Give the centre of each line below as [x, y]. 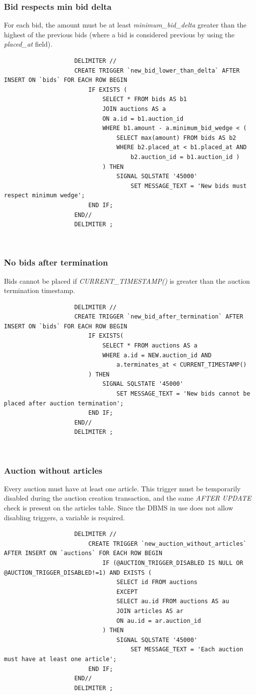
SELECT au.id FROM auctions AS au [173, 601]
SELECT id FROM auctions [157, 582]
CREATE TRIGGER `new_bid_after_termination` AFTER [159, 317]
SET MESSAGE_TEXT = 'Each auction [187, 650]
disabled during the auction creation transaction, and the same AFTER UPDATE [128, 498]
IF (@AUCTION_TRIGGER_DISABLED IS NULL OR [173, 563]
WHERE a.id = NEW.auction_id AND [157, 355]
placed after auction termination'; [64, 403]
